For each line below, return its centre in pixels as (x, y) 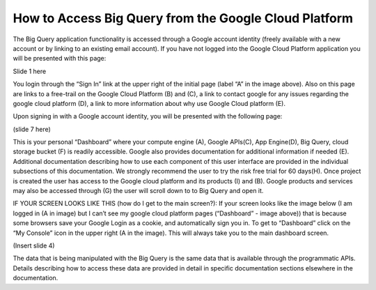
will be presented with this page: (60, 59)
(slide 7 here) (32, 129)
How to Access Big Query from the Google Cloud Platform (183, 18)
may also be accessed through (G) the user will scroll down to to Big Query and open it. (138, 191)
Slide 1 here (30, 71)
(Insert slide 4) (34, 245)
